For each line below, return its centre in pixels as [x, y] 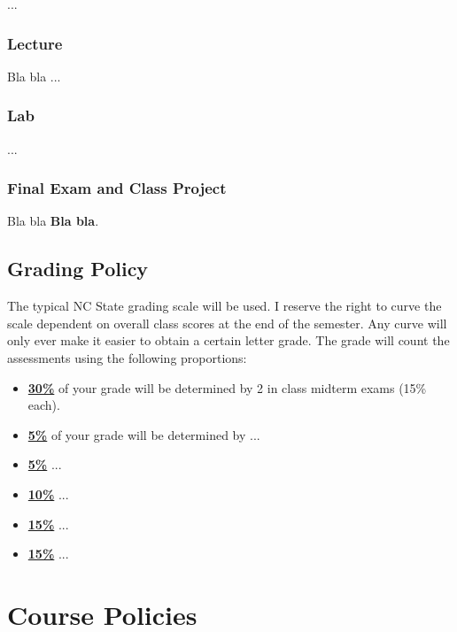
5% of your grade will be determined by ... [144, 434]
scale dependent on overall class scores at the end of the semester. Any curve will [227, 323]
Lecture [35, 43]
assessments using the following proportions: [127, 358]
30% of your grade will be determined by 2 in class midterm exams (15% [227, 387]
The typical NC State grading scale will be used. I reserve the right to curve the [225, 306]
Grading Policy [78, 269]
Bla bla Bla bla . [53, 221]
